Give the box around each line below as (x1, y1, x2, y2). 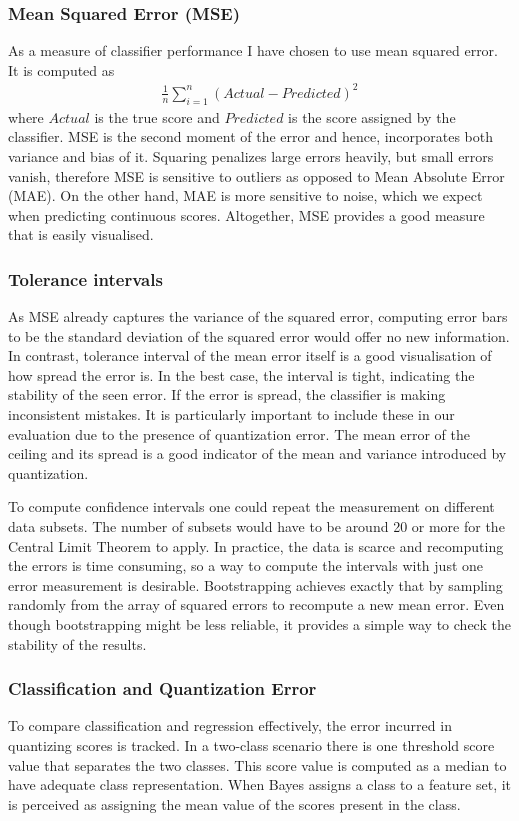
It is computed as (8, 59, 115, 80)
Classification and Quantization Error (8, 676, 317, 701)
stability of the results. (8, 633, 147, 654)
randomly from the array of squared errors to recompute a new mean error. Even (8, 594, 505, 615)
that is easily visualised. (8, 224, 154, 245)
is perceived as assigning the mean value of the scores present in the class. (8, 793, 461, 814)
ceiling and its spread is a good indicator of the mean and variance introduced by (8, 443, 507, 464)
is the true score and (94, 106, 220, 127)
